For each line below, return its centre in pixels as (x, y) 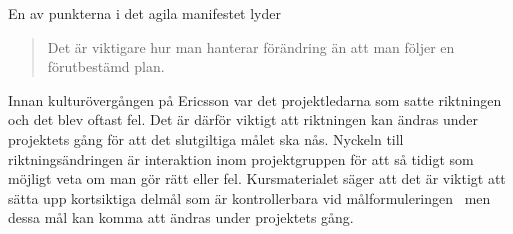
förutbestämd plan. (106, 66)
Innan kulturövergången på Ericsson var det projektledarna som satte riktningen (255, 99)
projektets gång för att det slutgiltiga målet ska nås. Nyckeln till (206, 138)
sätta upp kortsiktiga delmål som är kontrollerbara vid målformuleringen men (249, 197)
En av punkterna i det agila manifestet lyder (144, 13)
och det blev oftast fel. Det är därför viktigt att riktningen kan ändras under (243, 119)
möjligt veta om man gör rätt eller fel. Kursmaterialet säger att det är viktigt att (257, 178)
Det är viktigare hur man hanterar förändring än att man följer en (251, 46)
